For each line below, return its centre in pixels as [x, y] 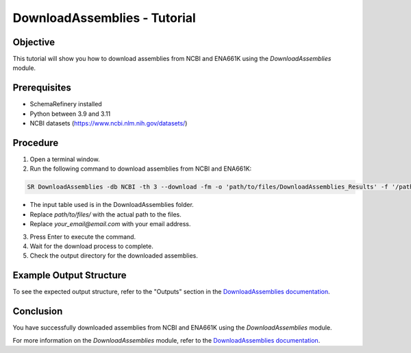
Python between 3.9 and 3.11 [70, 114]
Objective [34, 42]
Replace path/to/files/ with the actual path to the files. [105, 214]
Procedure [36, 143]
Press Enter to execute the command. [83, 236]
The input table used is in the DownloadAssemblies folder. [112, 205]
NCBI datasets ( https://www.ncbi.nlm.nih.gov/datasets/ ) [109, 123]
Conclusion [38, 312]
